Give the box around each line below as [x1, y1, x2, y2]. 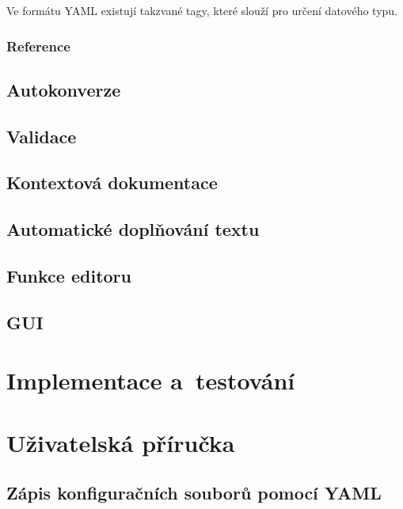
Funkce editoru [6, 263, 131, 287]
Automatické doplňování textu [6, 217, 260, 241]
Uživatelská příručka [6, 426, 235, 458]
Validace [6, 123, 77, 148]
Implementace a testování [6, 364, 295, 397]
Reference [6, 36, 70, 55]
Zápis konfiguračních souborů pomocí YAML [6, 481, 382, 505]
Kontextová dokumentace [6, 170, 218, 195]
